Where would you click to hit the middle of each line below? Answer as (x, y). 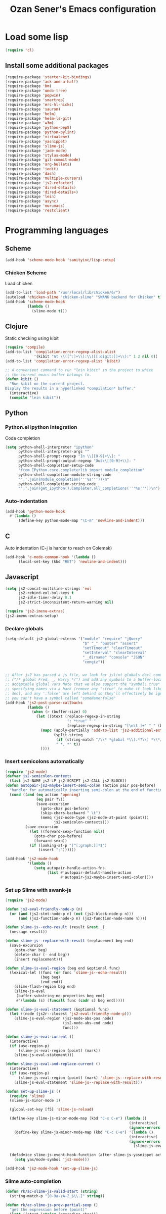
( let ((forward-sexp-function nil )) (67, 831)
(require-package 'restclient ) (37, 210)
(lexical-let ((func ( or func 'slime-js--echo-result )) (68, 973)
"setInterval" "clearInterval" (115, 653)
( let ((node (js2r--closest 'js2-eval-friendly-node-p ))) (71, 1014)
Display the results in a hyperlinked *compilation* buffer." (70, 389)
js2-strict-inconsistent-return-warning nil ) (66, 603)
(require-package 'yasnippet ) (36, 141)
